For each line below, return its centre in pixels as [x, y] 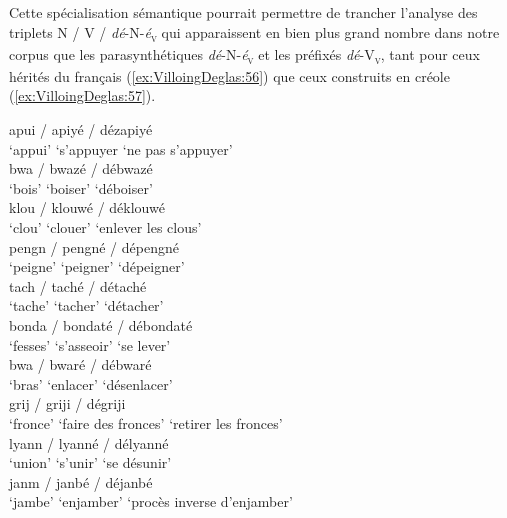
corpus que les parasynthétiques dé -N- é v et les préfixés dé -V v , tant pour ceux [244, 55]
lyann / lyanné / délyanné [89, 442]
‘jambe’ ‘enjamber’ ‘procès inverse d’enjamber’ [151, 501]
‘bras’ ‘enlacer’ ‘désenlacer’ [91, 383]
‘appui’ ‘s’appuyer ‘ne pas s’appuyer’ [121, 148]
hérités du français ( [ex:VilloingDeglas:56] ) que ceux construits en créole [229, 75]
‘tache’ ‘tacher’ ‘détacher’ [86, 305]
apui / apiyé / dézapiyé [81, 129]
